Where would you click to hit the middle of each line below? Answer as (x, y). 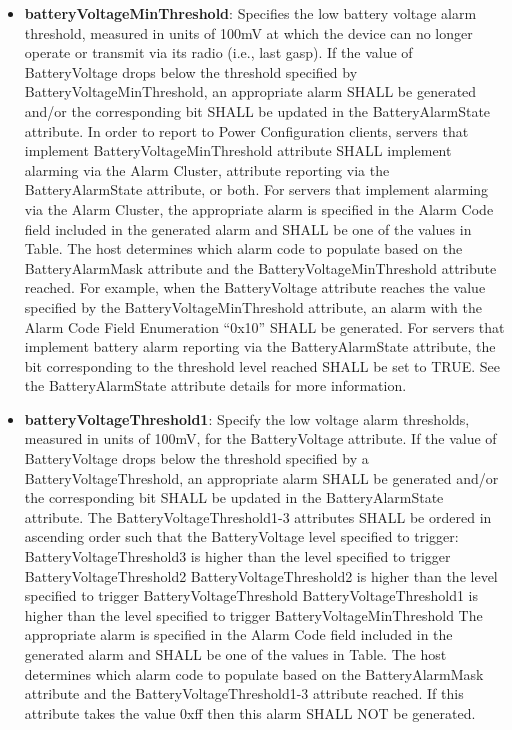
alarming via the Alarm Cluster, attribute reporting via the (207, 169)
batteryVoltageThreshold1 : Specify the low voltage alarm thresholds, (247, 418)
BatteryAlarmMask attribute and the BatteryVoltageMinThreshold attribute (260, 267)
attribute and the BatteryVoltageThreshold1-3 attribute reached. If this (244, 693)
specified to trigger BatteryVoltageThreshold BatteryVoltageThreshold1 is (251, 595)
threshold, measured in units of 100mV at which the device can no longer (248, 32)
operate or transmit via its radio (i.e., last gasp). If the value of (218, 52)
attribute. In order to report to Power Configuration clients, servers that (246, 130)
